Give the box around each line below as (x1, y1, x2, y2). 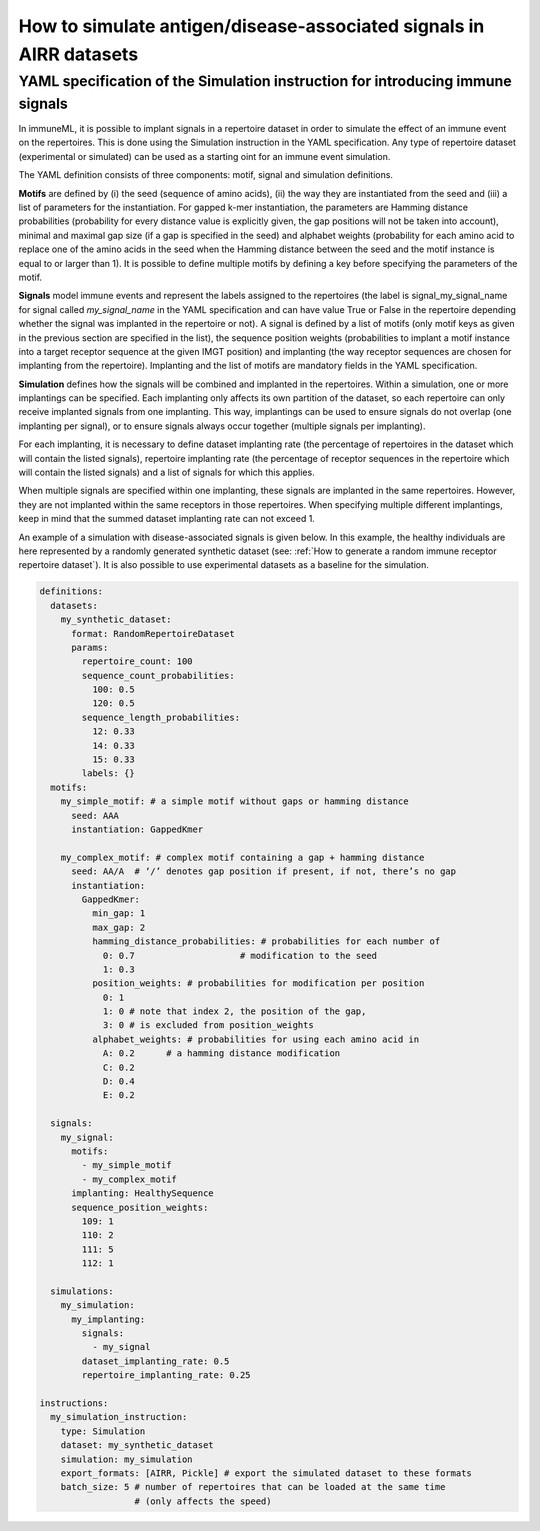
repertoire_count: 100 (81, 656, 194, 667)
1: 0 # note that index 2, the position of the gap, (102, 1006, 367, 1017)
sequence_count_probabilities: (81, 670, 235, 681)
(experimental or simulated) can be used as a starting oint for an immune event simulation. (18, 150, 391, 162)
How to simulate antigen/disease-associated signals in (18, 15, 485, 37)
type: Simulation (60, 1425, 146, 1437)
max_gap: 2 (91, 921, 146, 933)
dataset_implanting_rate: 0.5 (81, 1355, 230, 1367)
